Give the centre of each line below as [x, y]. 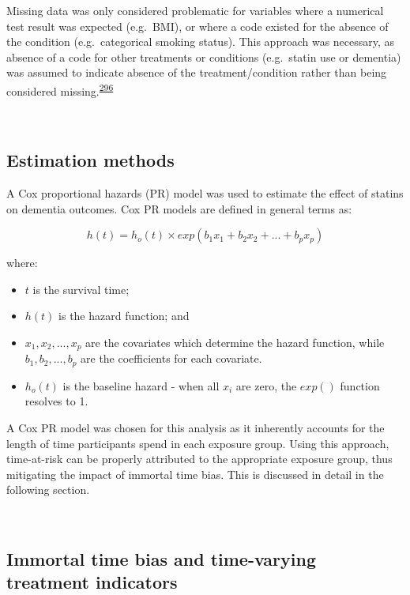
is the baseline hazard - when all [141, 385]
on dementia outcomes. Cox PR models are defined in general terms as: [179, 208]
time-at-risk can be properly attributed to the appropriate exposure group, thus [199, 459]
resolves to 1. [56, 401]
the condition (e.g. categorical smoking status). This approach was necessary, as [201, 41]
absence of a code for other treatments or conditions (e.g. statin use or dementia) [204, 56]
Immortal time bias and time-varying [162, 559]
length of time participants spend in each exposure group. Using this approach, [198, 443]
